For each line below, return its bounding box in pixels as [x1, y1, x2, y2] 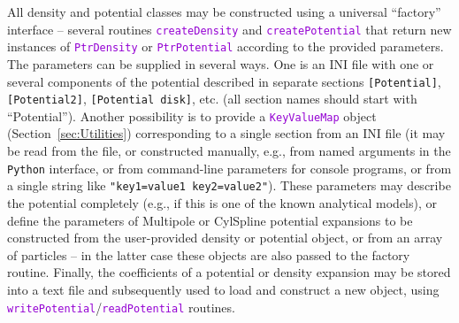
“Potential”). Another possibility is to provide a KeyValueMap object [7, 106, 377, 125]
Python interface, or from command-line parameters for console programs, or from [7, 158, 452, 177]
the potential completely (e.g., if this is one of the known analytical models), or [7, 193, 437, 211]
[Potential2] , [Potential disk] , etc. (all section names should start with [7, 89, 417, 108]
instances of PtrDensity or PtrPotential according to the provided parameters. [7, 37, 444, 56]
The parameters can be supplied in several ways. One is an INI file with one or [7, 54, 434, 73]
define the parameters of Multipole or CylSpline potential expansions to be [7, 211, 413, 229]
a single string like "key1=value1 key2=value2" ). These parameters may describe [7, 176, 451, 195]
